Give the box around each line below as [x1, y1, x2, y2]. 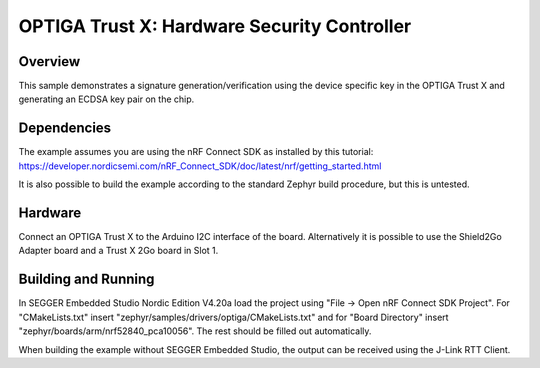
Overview [18, 53, 81, 70]
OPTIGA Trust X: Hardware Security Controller [18, 15, 412, 37]
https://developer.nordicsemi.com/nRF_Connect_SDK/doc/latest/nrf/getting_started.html [18, 160, 382, 172]
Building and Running [18, 271, 155, 288]
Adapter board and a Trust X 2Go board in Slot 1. [18, 245, 219, 257]
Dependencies [18, 120, 112, 137]
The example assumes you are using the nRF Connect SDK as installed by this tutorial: [18, 146, 374, 158]
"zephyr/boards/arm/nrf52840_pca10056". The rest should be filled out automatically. [18, 325, 372, 337]
